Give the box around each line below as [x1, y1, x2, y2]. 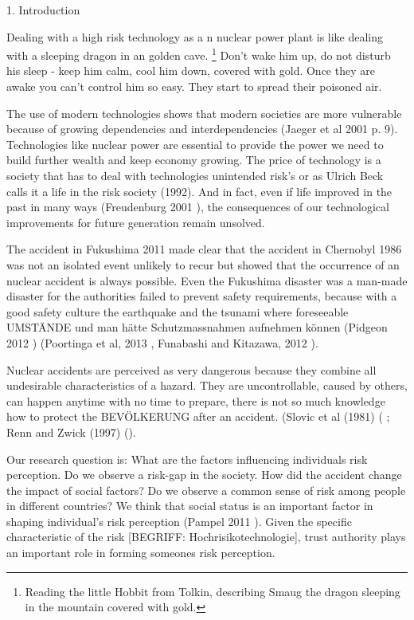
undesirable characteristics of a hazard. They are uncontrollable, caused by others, [6, 377, 408, 394]
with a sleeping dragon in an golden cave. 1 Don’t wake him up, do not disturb [6, 45, 391, 63]
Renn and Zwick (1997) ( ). [6, 423, 136, 440]
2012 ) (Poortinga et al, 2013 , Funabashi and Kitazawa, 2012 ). [6, 334, 318, 351]
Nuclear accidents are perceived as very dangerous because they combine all [6, 361, 377, 378]
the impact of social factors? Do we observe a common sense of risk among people [6, 481, 406, 498]
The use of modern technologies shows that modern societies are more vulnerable [6, 104, 402, 121]
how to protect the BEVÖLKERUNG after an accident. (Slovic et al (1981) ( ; [6, 408, 390, 425]
